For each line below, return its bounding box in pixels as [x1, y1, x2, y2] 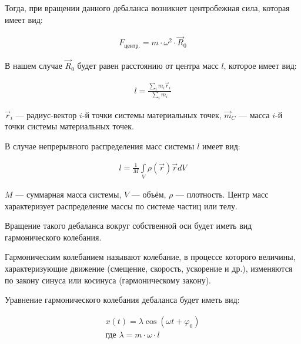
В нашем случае [5, 59, 62, 72]
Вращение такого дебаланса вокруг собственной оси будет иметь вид [5, 219, 252, 232]
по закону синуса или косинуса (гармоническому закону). [5, 273, 211, 286]
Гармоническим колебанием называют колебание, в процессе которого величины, [5, 251, 296, 263]
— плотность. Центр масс [175, 188, 269, 200]
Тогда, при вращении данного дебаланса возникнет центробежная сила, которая [5, 2, 290, 14]
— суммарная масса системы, [15, 188, 122, 200]
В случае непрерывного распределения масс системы [5, 140, 195, 152]
